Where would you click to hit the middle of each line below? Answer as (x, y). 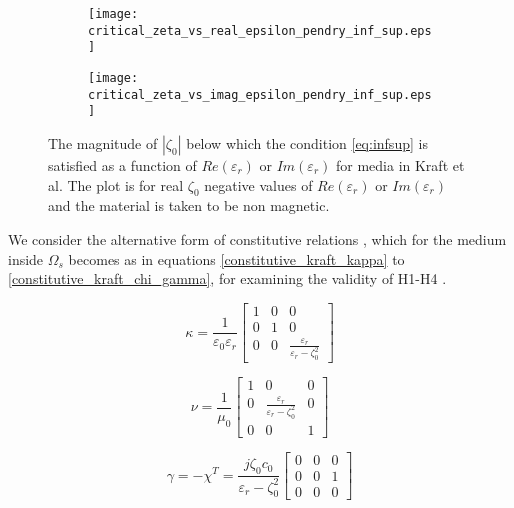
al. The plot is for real (116, 184)
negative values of (258, 184)
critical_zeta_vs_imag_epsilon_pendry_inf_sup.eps (260, 94)
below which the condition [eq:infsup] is (307, 142)
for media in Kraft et (400, 164)
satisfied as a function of (122, 164)
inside (26, 258)
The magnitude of (103, 142)
